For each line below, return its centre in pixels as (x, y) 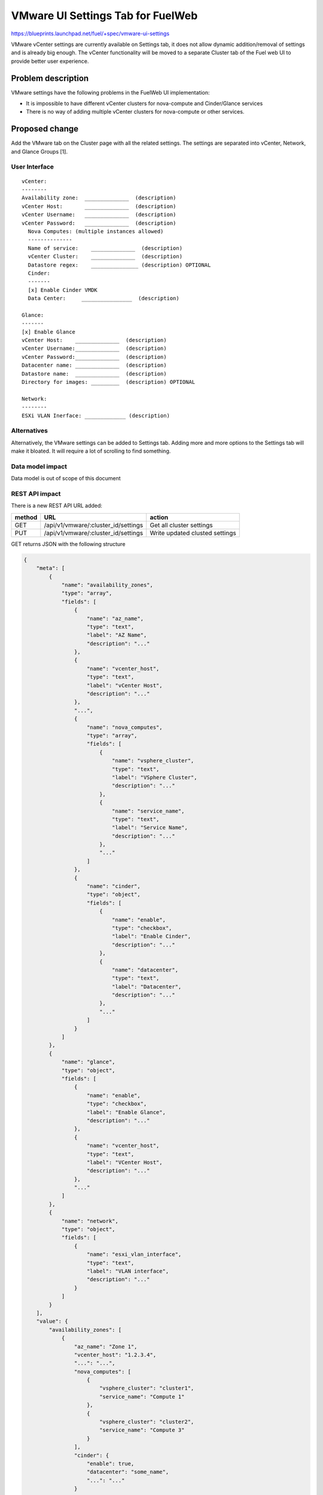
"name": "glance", (89, 1062)
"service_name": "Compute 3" (142, 1430)
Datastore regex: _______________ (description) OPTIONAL (119, 265)
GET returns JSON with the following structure (68, 544)
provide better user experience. (50, 61)
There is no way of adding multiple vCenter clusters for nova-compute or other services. (135, 112)
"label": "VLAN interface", (128, 1271)
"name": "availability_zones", (107, 585)
